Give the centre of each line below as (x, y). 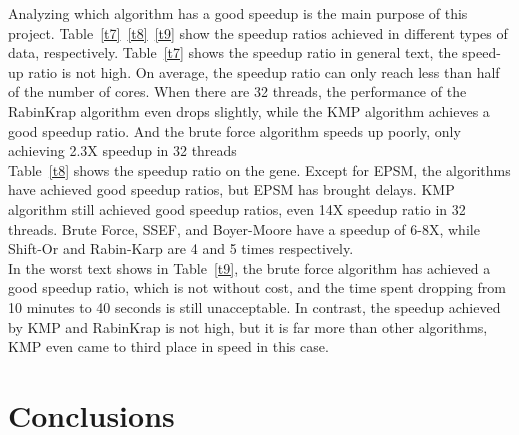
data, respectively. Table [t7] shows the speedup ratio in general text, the (233, 52)
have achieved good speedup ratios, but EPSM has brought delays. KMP (231, 189)
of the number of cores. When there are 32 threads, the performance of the (237, 91)
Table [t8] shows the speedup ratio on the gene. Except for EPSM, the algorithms (259, 169)
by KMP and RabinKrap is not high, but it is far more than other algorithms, (248, 326)
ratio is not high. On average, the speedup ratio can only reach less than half (264, 71)
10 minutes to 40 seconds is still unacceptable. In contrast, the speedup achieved (254, 306)
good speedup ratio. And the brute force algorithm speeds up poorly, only (234, 130)
